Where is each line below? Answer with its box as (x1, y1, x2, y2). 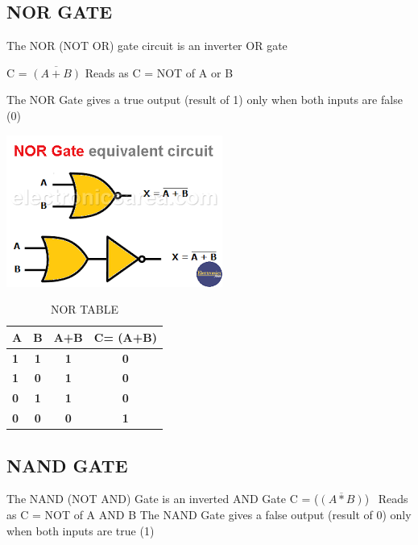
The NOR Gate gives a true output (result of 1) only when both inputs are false (6, 91, 403, 108)
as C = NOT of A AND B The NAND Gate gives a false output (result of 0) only (6, 506, 412, 523)
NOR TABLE (50, 301, 118, 318)
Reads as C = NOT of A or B (85, 64, 234, 81)
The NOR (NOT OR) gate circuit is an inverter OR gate (6, 37, 288, 54)
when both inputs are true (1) (6, 522, 155, 539)
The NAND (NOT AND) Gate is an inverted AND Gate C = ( (6, 490, 319, 507)
